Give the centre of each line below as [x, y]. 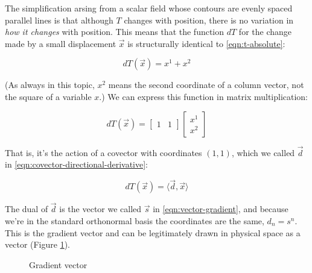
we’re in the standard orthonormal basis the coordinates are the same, [135, 221]
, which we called [263, 152]
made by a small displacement [61, 43]
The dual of [27, 209]
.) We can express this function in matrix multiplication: [204, 96]
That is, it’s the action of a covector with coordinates [103, 152]
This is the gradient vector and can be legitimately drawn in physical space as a [153, 232]
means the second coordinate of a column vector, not [206, 85]
